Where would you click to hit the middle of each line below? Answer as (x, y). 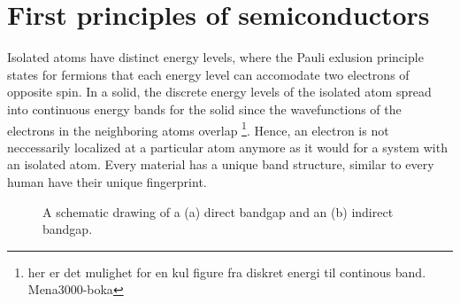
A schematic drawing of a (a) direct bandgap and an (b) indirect (218, 211)
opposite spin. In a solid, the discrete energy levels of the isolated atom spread (219, 92)
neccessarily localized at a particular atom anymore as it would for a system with (227, 147)
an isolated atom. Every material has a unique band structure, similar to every (221, 164)
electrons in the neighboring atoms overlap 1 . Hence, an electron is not (198, 128)
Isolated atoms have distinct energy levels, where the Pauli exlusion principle (215, 57)
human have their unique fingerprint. (107, 181)
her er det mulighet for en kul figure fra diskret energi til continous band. (227, 272)
